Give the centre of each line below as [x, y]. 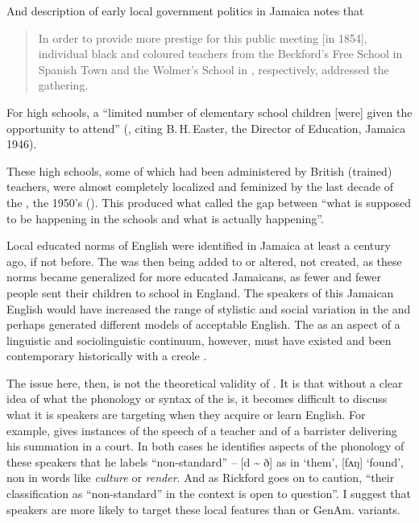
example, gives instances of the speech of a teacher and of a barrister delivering [202, 430]
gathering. [63, 85]
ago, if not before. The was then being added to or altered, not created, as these [204, 261]
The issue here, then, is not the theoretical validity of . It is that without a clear [205, 382]
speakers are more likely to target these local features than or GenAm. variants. [203, 509]
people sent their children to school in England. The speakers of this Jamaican [200, 292]
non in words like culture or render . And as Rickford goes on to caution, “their [201, 477]
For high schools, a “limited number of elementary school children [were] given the [209, 112]
